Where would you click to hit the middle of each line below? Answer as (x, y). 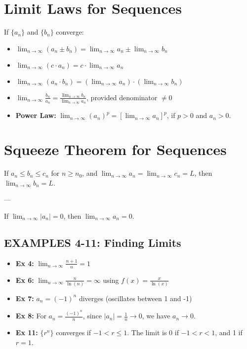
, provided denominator (122, 97)
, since (92, 316)
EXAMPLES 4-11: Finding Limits (93, 242)
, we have (156, 316)
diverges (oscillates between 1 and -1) (135, 298)
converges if (74, 332)
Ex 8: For (31, 316)
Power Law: (36, 115)
